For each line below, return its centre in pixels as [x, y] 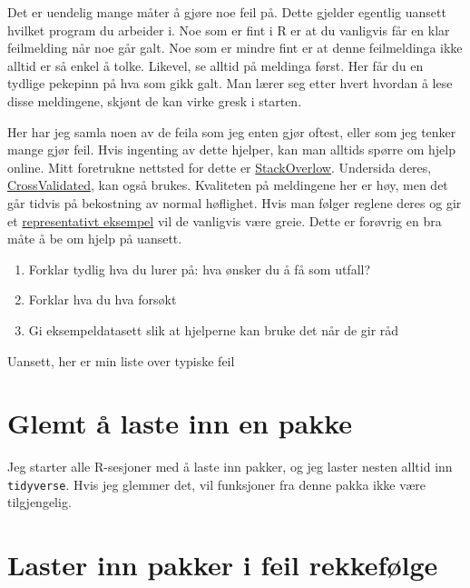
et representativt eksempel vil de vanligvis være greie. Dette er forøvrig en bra [225, 220]
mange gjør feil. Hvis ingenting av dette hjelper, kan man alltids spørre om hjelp [231, 149]
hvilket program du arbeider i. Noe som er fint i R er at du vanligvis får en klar [229, 30]
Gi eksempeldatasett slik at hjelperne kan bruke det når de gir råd [214, 329]
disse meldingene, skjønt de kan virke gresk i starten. [155, 100]
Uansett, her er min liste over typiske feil [121, 360]
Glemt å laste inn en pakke [180, 423]
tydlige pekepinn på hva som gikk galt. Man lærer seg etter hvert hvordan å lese [230, 83]
